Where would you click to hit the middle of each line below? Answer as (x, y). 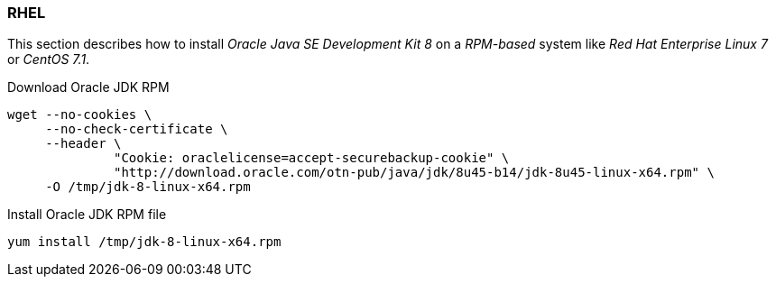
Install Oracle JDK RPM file (87, 215)
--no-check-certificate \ (137, 129)
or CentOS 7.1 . (49, 60)
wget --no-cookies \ (80, 115)
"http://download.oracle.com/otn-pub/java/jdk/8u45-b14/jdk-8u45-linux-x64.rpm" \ (414, 173)
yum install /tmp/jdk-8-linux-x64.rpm (144, 242)
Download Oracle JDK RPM (88, 87)
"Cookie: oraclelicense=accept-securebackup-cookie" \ (312, 158)
